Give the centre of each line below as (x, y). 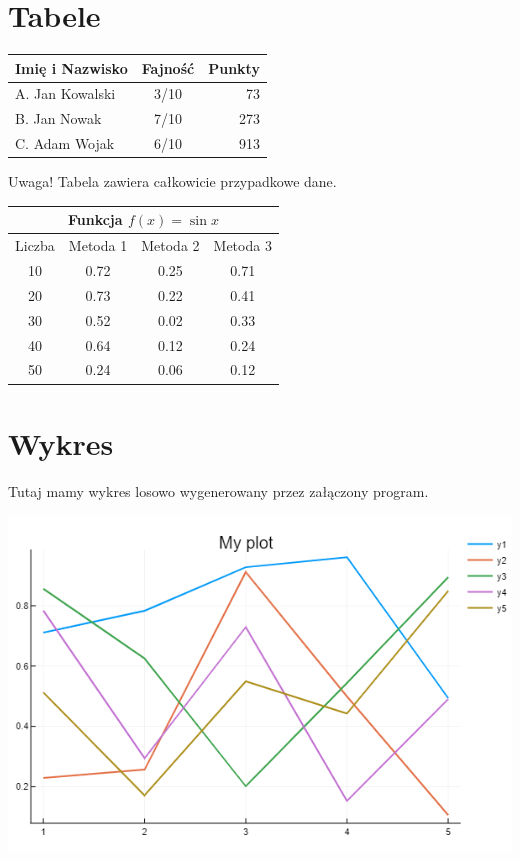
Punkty (234, 67)
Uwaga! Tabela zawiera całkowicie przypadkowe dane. (172, 181)
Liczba (35, 245)
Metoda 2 (170, 245)
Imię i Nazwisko (71, 67)
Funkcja (95, 219)
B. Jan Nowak (58, 118)
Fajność (168, 67)
